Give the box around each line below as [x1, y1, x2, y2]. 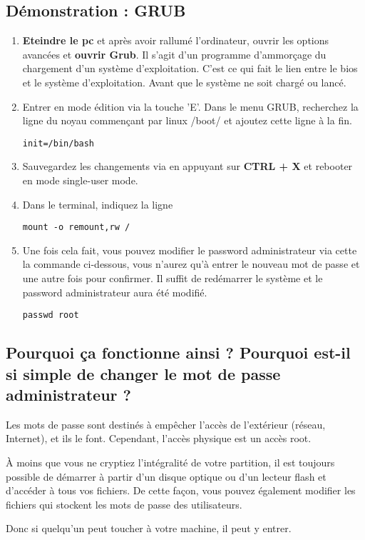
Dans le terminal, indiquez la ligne [22, 196, 173, 211]
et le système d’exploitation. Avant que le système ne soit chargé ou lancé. [22, 74, 346, 89]
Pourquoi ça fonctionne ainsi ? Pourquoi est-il [6, 341, 351, 364]
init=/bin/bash [22, 138, 95, 149]
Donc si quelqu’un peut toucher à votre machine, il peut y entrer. [6, 521, 292, 536]
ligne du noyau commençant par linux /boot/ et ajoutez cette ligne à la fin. [22, 113, 352, 128]
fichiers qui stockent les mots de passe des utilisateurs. [6, 496, 242, 511]
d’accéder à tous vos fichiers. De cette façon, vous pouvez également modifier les [6, 483, 356, 498]
